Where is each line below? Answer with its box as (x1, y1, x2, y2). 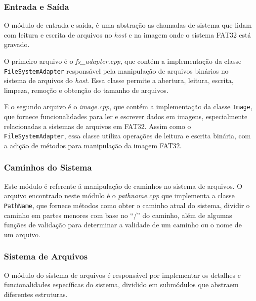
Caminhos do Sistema (4, 161, 92, 173)
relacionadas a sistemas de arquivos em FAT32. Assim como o (4, 121, 191, 131)
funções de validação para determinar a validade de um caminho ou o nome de (4, 219, 242, 230)
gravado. (4, 39, 30, 49)
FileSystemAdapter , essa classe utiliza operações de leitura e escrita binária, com (4, 130, 251, 141)
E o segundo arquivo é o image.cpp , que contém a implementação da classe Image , (4, 101, 253, 112)
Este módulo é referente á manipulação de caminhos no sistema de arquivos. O (4, 180, 243, 191)
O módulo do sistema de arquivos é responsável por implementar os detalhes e (4, 269, 241, 280)
